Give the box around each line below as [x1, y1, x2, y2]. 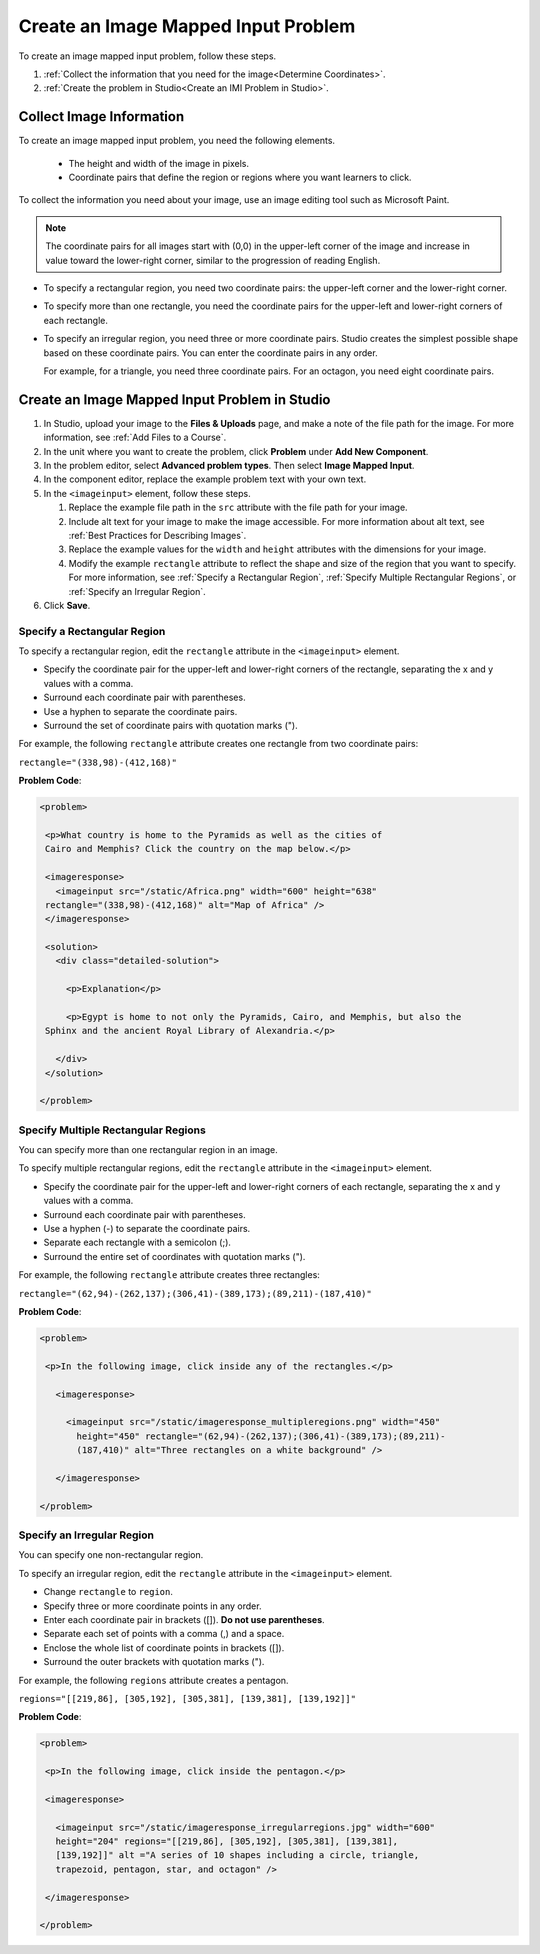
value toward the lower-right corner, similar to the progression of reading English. [45, 254, 381, 266]
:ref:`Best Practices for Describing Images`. [68, 529, 247, 541]
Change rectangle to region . [43, 1586, 174, 1598]
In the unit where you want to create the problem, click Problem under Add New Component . [43, 445, 429, 457]
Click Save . [43, 599, 91, 611]
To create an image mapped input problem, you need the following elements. [18, 135, 335, 147]
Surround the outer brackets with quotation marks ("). [43, 1656, 265, 1668]
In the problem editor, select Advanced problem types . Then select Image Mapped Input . [43, 460, 415, 471]
